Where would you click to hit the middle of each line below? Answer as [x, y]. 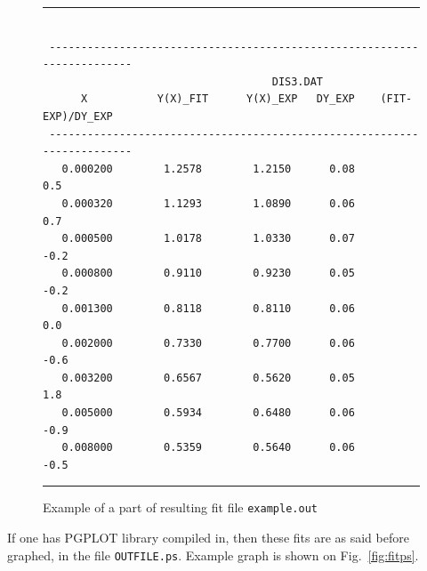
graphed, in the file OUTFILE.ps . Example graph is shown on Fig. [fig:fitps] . [213, 555]
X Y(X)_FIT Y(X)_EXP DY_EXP [218, 99]
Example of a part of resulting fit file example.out [180, 507]
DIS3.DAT [297, 81]
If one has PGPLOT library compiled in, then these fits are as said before [208, 538]
